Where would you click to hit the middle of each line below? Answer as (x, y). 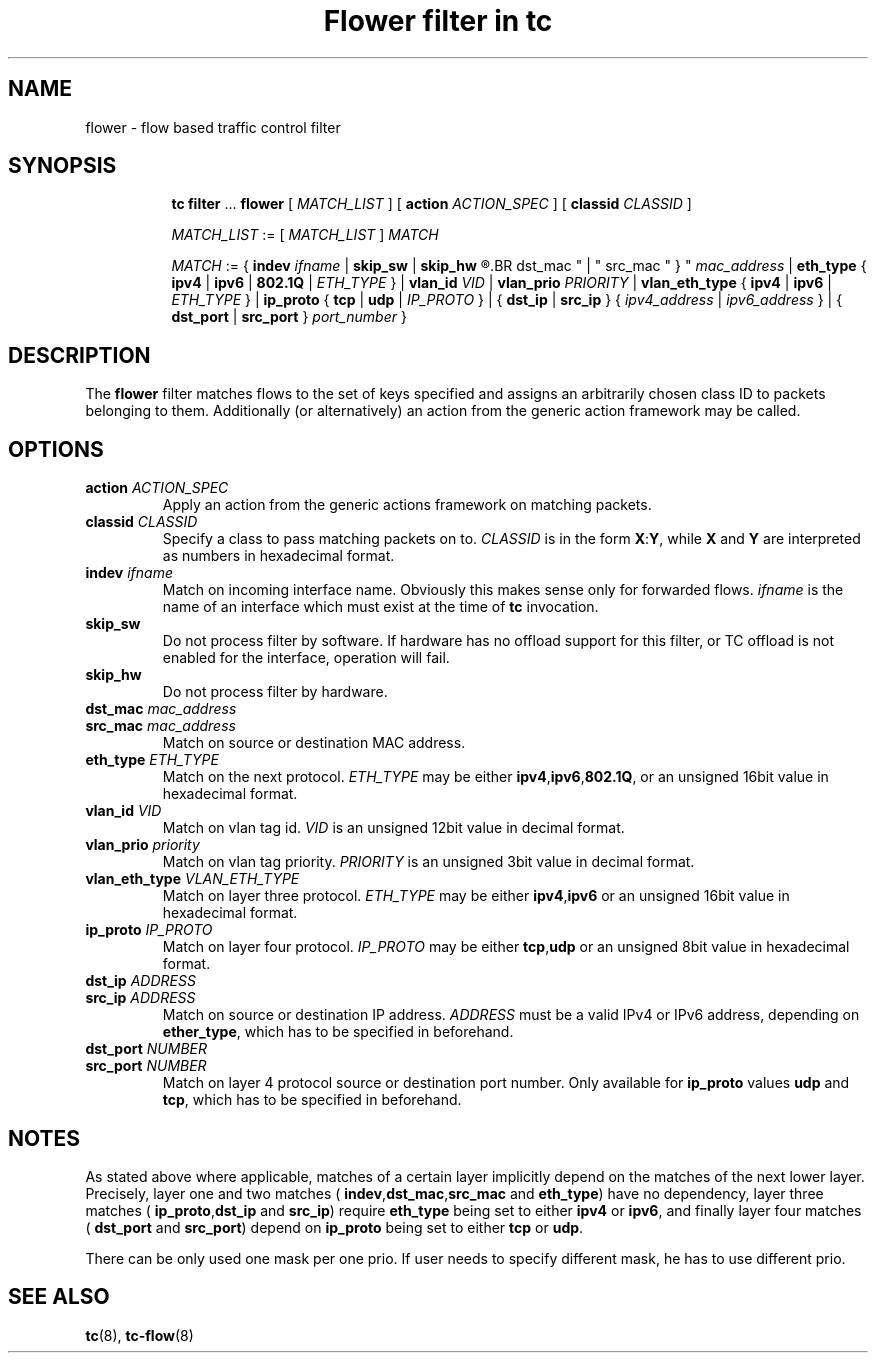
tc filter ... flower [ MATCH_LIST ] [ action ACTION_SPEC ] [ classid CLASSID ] (431, 204)
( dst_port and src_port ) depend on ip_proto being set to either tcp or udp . (334, 1227)
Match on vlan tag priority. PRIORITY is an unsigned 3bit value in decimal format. (428, 862)
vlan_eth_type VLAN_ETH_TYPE (192, 879)
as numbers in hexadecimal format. (278, 556)
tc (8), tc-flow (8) (139, 1335)
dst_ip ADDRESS (140, 981)
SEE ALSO (59, 1297)
